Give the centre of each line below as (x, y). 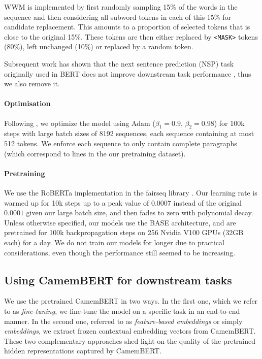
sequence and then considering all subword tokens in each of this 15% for (118, 17)
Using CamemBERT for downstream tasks (118, 280)
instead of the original (207, 202)
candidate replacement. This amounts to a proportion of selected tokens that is (127, 27)
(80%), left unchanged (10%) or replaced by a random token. (99, 46)
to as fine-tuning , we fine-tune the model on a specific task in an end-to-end (122, 311)
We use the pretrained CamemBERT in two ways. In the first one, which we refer (131, 301)
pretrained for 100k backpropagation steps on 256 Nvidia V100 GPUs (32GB (124, 232)
